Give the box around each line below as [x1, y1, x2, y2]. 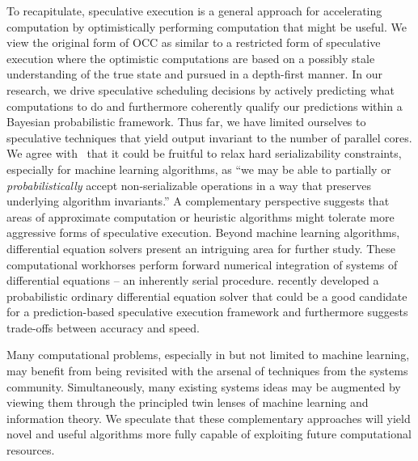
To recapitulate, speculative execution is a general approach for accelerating [6, 2, 382, 19]
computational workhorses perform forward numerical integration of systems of [6, 256, 398, 273]
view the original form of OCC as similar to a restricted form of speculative [6, 34, 381, 51]
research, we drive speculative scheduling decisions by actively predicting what [6, 81, 395, 98]
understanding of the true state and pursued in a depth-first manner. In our [6, 66, 382, 82]
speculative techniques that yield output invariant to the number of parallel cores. [6, 129, 412, 146]
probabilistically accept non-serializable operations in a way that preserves [6, 176, 372, 193]
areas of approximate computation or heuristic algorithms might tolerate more [6, 208, 395, 225]
